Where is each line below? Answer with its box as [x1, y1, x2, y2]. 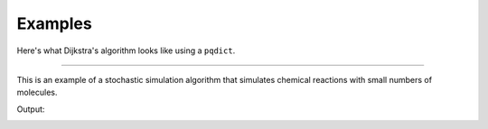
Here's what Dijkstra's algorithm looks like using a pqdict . [16, 45, 236, 56]
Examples [16, 14, 92, 33]
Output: [16, 104, 45, 115]
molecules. [16, 87, 58, 98]
